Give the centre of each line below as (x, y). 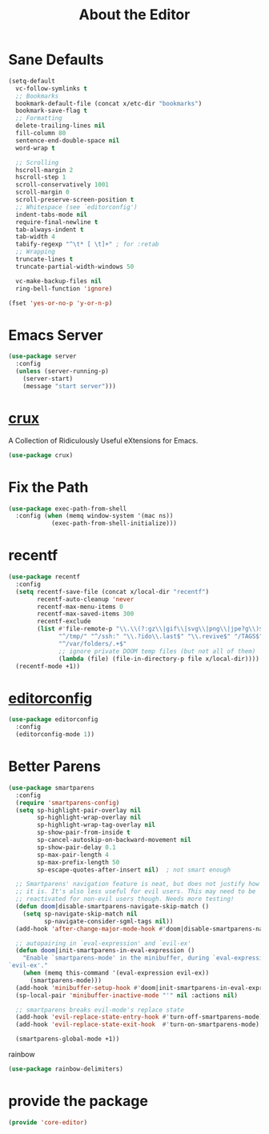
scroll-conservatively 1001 (62, 185)
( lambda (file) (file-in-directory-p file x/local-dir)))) (159, 659)
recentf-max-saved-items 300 (86, 614)
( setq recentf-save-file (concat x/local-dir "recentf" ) (112, 591)
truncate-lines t (44, 259)
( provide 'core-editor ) (48, 1122)
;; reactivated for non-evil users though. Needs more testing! (125, 899)
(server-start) (48, 379)
